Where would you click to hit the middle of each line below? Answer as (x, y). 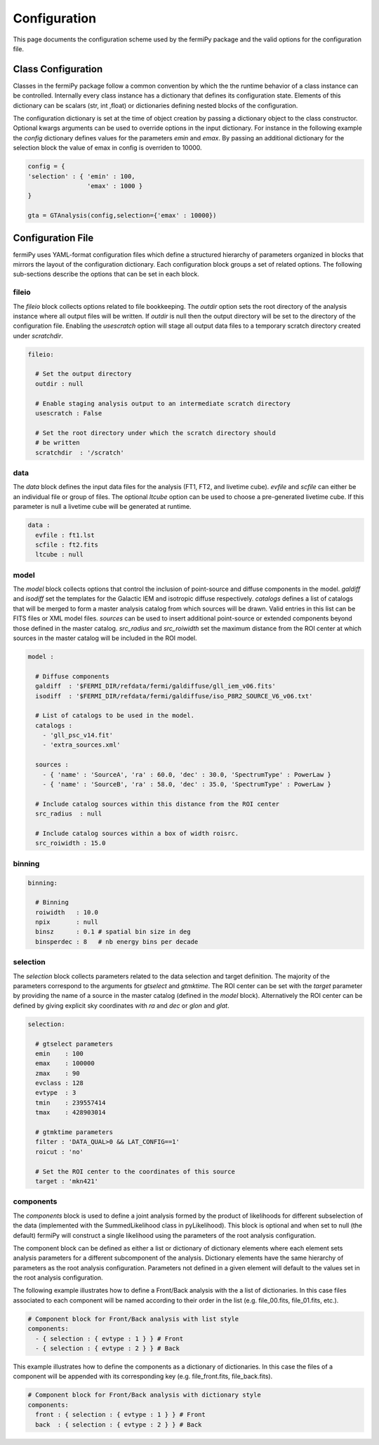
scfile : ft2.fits (67, 545)
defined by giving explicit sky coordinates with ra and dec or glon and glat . (121, 1005)
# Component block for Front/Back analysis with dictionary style (144, 1395)
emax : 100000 (65, 1064)
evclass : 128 (60, 1083)
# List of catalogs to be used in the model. (115, 715)
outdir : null (60, 384)
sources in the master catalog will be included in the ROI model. (105, 638)
